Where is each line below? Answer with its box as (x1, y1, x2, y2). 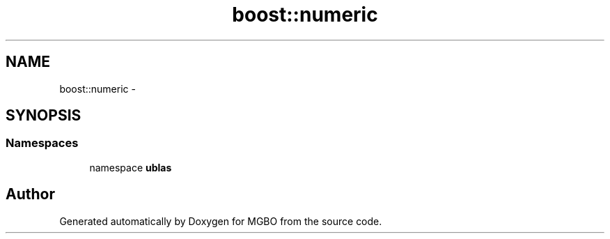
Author (6, 185, 55, 203)
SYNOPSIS (6, 107, 81, 125)
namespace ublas (89, 161, 172, 174)
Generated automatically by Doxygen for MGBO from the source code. (59, 215, 382, 227)
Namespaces (6, 136, 79, 151)
